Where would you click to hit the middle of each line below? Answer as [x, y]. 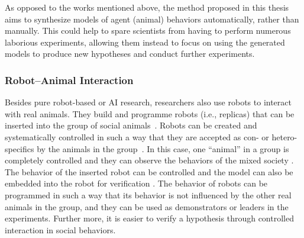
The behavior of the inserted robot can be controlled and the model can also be [149, 171]
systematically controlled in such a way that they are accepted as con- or [137, 136]
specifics [20, 148]
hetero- [284, 136]
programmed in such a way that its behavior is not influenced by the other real [148, 194]
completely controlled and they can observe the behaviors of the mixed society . [149, 160]
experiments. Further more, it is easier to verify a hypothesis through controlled [149, 218]
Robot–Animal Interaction [69, 80]
